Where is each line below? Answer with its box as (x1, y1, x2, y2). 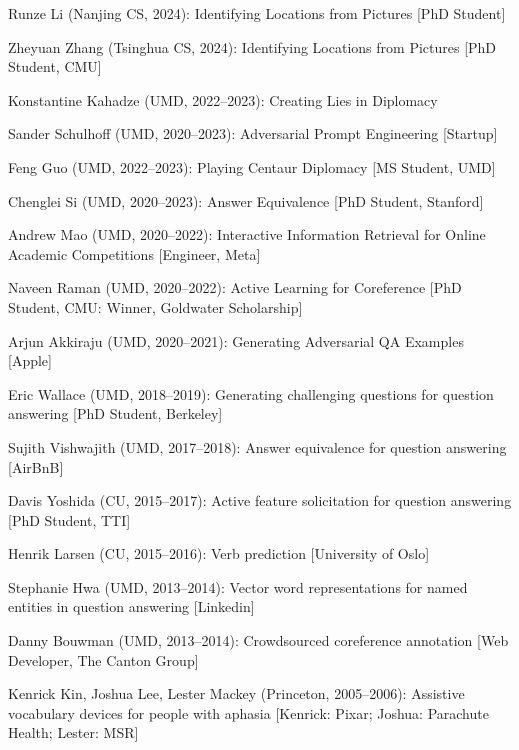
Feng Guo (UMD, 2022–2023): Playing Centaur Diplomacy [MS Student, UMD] (8, 156, 496, 177)
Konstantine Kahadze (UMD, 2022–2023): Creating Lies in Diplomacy (8, 89, 438, 110)
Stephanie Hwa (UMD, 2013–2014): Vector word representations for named (8, 576, 468, 597)
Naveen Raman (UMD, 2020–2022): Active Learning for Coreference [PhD (8, 277, 462, 298)
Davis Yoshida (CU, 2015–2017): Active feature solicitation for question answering (8, 490, 512, 511)
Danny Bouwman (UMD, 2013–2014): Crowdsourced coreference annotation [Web (8, 630, 509, 651)
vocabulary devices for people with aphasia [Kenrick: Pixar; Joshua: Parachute (8, 702, 489, 723)
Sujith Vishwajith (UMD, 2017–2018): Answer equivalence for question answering (8, 436, 507, 457)
